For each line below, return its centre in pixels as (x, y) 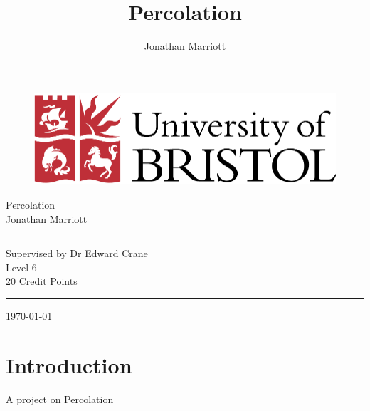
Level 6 (21, 267)
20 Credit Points (42, 281)
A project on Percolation (60, 399)
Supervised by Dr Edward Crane (77, 253)
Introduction (69, 364)
